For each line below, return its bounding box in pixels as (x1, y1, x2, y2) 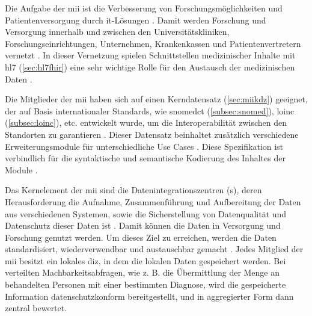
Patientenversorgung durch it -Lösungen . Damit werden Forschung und (5, 13, 266, 26)
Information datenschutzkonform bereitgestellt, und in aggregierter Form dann (5, 290, 294, 302)
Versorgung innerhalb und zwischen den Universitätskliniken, (5, 25, 230, 38)
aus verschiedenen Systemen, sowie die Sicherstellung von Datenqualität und (5, 207, 287, 220)
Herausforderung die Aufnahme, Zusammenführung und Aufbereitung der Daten (5, 195, 301, 208)
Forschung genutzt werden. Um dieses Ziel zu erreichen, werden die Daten (5, 231, 277, 243)
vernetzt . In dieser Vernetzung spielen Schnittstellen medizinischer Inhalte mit (5, 49, 296, 61)
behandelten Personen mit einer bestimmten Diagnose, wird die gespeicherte (5, 278, 286, 291)
